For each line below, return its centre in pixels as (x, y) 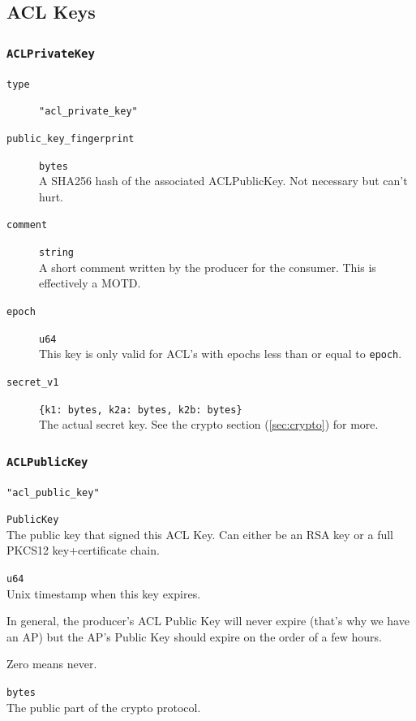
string (56, 253)
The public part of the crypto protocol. (104, 707)
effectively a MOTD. (90, 283)
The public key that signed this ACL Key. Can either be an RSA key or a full (200, 534)
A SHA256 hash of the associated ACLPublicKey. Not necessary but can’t (223, 181)
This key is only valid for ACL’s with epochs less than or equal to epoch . (221, 354)
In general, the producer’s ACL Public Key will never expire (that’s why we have (208, 621)
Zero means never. (52, 664)
